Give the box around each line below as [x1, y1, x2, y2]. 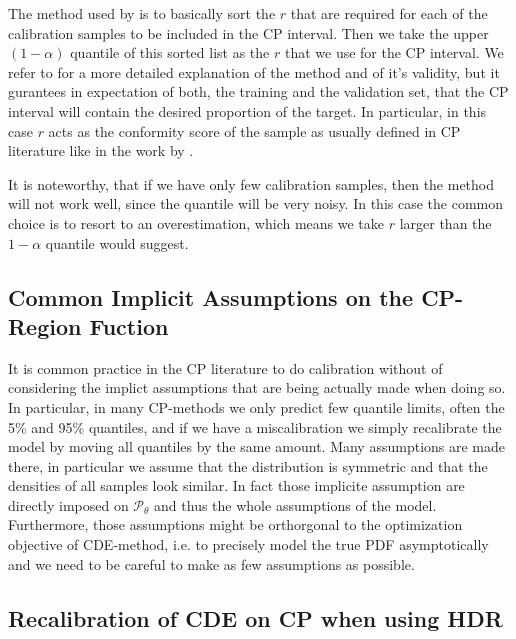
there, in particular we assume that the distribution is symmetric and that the [8, 455, 488, 476]
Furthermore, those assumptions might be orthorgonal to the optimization [8, 514, 463, 535]
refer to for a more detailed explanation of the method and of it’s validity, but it [8, 61, 500, 82]
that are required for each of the [290, 3, 488, 23]
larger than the [399, 212, 492, 233]
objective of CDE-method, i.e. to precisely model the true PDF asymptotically [8, 534, 489, 555]
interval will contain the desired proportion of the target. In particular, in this [8, 100, 487, 121]
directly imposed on [8, 494, 129, 515]
